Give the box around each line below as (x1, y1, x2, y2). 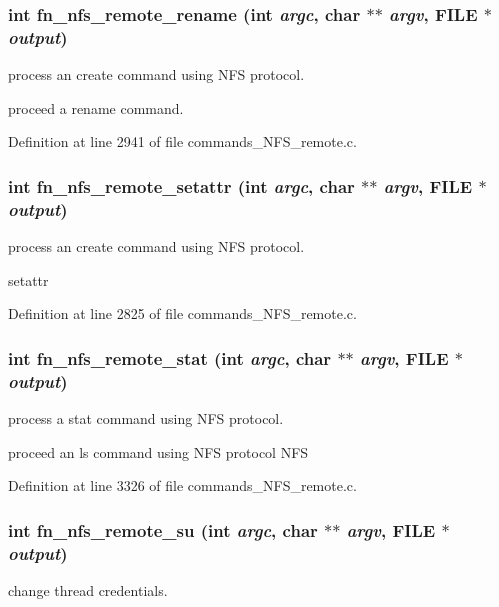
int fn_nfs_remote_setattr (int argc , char (8, 173, 355, 198)
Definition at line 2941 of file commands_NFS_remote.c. (8, 131, 357, 152)
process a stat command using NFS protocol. (8, 407, 284, 428)
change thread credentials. (8, 579, 168, 600)
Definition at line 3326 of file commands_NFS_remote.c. (8, 475, 357, 496)
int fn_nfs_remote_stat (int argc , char (8, 345, 332, 370)
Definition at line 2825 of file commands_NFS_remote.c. (8, 303, 357, 324)
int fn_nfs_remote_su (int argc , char (8, 517, 318, 542)
